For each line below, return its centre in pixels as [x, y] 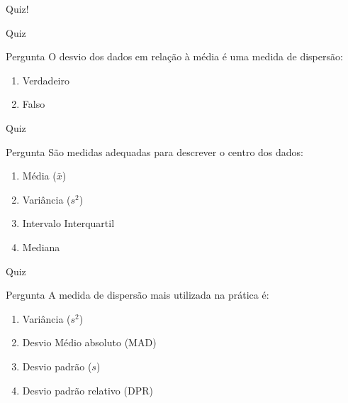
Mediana [41, 247]
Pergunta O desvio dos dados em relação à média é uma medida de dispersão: [174, 56]
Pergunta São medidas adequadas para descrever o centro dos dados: [155, 151]
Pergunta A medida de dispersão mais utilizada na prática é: [137, 295]
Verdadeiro [46, 80]
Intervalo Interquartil [68, 223]
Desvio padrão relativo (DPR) [88, 390]
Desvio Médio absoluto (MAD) [89, 342]
